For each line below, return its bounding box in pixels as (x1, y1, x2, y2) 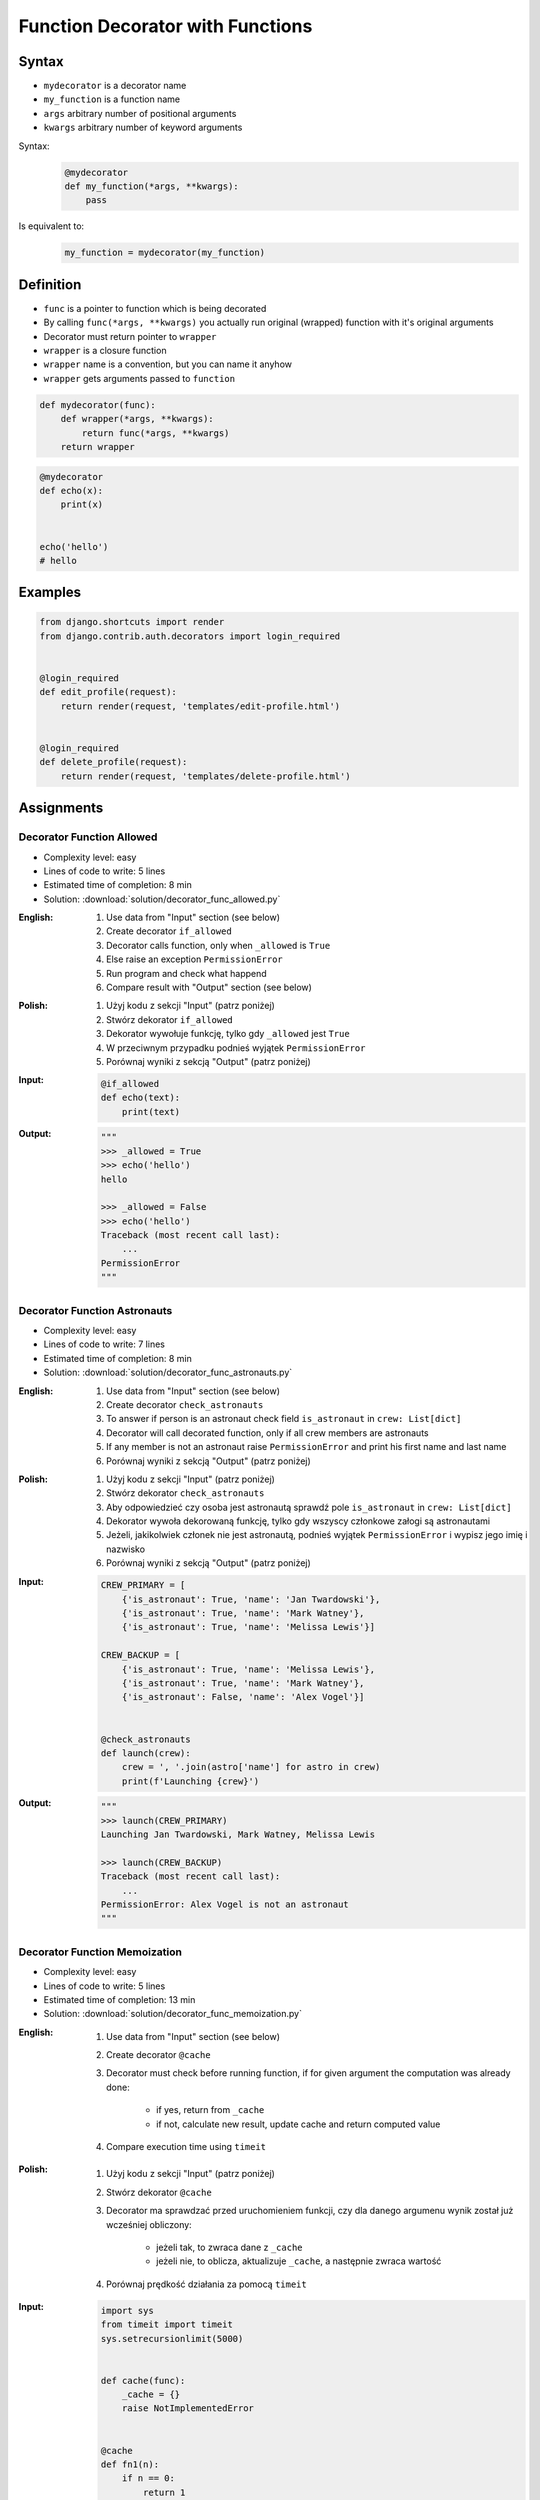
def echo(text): (100, 1092, 181, 1104)
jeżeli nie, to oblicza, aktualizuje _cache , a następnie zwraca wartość (156, 2255, 442, 2267)
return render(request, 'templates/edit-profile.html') (60, 700, 341, 712)
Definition (18, 276, 82, 293)
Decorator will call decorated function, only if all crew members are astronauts (106, 1426, 429, 1439)
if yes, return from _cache (156, 2104, 265, 2116)
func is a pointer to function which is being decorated (43, 302, 267, 314)
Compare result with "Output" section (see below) (106, 981, 312, 994)
